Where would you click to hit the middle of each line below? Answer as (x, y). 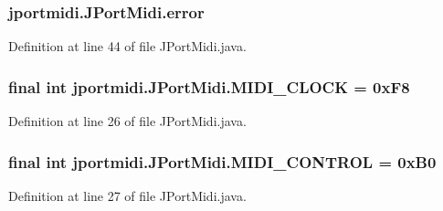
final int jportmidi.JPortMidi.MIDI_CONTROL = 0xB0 (222, 161)
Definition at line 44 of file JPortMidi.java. (127, 46)
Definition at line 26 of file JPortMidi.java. (127, 121)
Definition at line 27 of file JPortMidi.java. (127, 195)
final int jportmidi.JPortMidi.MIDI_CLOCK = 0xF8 (209, 86)
